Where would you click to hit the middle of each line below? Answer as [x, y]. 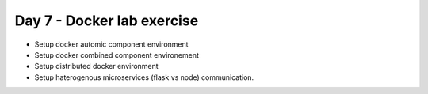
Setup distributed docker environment [96, 66]
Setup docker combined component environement [117, 55]
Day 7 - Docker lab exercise [107, 21]
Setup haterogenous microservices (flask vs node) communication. [144, 77]
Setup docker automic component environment [112, 44]
